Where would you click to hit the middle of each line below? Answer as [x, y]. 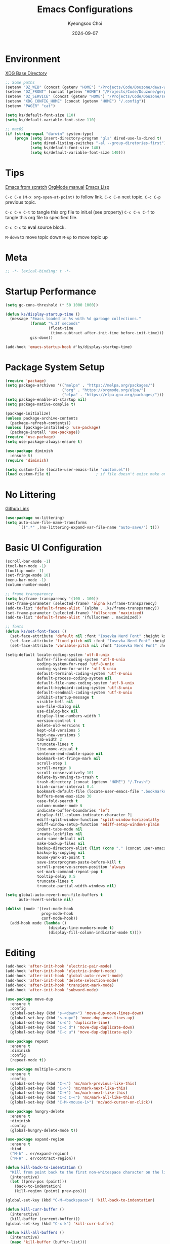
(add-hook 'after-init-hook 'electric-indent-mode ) [61, 971]
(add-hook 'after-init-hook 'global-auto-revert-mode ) [64, 976]
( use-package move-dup [29, 999]
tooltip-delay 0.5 [56, 876]
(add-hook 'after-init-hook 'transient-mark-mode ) [60, 985]
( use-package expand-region [35, 1139]
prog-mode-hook [57, 914]
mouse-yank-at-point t [61, 858]
